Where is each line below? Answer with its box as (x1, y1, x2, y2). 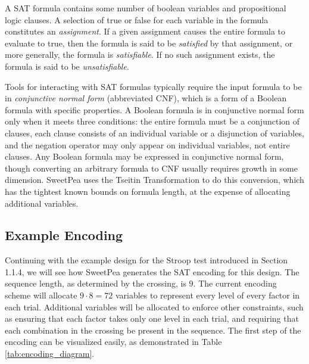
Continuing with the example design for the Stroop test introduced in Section (5, 254, 288, 266)
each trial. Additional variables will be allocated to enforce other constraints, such (5, 300, 304, 313)
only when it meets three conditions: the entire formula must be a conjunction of (5, 115, 300, 127)
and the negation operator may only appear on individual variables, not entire (5, 138, 290, 151)
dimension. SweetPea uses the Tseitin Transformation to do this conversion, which (5, 173, 304, 186)
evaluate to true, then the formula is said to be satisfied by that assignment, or (5, 36, 293, 49)
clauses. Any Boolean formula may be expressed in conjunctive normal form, (5, 150, 284, 163)
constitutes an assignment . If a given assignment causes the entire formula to (5, 25, 286, 38)
